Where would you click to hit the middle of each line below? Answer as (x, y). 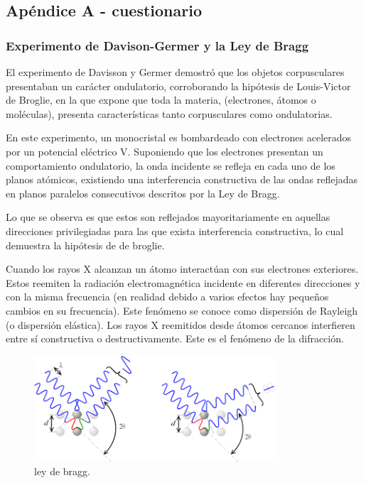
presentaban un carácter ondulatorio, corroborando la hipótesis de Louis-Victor (178, 86)
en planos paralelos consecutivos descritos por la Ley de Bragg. (143, 193)
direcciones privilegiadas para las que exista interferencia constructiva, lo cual (175, 230)
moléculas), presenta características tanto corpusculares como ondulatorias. (169, 113)
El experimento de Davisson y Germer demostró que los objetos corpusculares (175, 72)
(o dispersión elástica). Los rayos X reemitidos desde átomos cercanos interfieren (181, 324)
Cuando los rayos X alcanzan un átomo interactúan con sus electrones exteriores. (182, 269)
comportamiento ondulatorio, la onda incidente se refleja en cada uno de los (171, 165)
